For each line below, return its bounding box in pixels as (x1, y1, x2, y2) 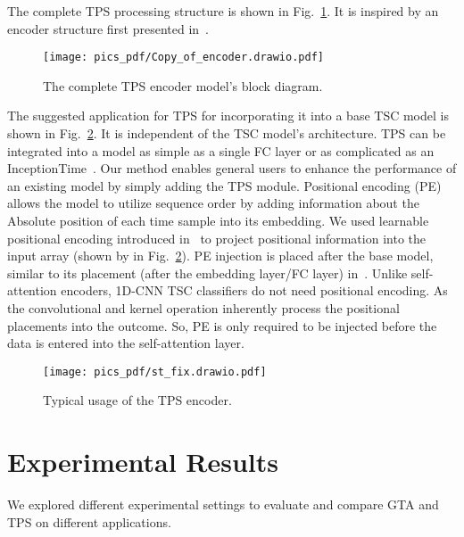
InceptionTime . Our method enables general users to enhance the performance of (7, 159, 457, 178)
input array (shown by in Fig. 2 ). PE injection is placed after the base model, (7, 246, 434, 265)
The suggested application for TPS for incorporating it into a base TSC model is (7, 106, 449, 125)
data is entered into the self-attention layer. (7, 334, 244, 352)
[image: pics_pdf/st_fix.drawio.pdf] (43, 365, 267, 378)
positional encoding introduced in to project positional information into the (7, 228, 426, 247)
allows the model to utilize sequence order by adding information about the (7, 194, 419, 212)
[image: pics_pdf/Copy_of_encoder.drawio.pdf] (43, 51, 324, 64)
